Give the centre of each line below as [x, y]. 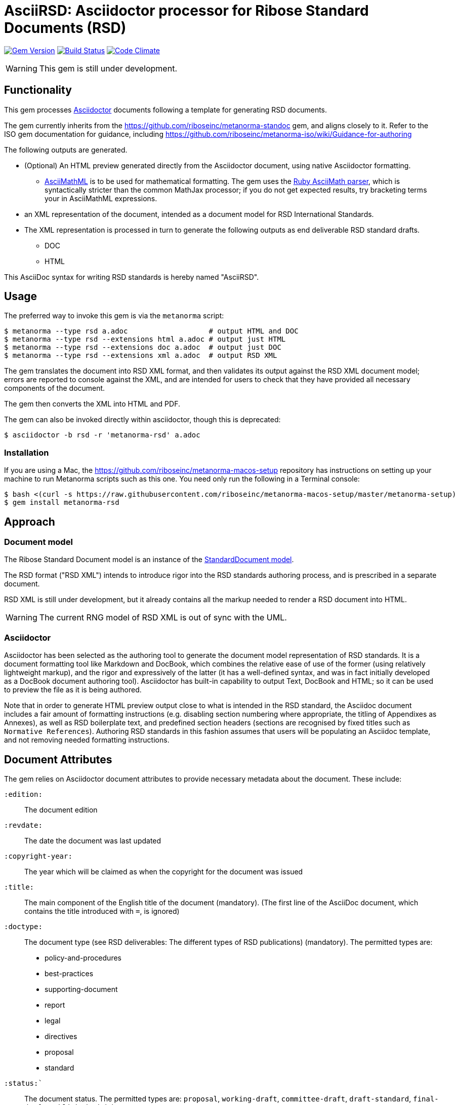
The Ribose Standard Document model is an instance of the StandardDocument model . [149, 560]
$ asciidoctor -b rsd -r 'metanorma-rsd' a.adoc [102, 435]
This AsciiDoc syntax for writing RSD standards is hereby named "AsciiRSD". [132, 277]
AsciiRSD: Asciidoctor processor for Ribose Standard [186, 11]
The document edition [61, 810]
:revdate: [23, 825]
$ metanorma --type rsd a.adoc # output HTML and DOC [151, 331]
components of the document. [55, 388]
